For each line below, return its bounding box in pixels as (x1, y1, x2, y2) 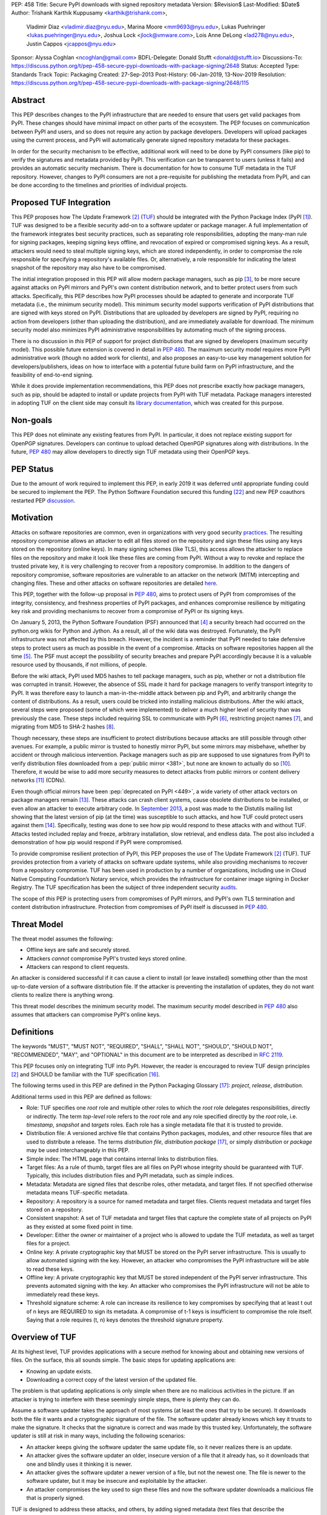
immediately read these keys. (26, 1291, 100, 1298)
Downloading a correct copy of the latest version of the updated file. (26, 1376, 197, 1383)
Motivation (11, 513, 53, 523)
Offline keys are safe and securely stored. (26, 946, 131, 954)
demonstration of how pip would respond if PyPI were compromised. (11, 839, 183, 846)
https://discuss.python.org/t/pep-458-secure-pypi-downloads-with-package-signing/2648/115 (11, 79, 249, 87)
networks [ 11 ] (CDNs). (11, 776, 66, 784)
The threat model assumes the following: (11, 935, 113, 942)
